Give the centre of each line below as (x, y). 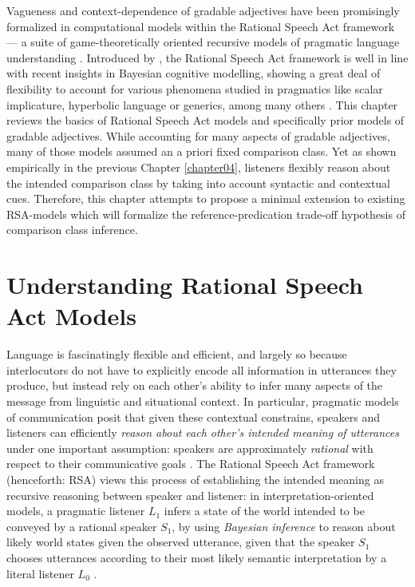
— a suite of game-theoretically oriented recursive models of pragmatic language (203, 42)
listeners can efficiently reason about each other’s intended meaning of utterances (203, 432)
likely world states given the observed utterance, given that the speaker (181, 542)
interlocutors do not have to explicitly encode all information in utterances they (202, 369)
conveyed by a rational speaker (82, 526)
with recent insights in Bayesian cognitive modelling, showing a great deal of (194, 73)
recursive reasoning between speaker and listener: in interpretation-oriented (190, 495)
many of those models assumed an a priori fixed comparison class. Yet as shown (202, 151)
